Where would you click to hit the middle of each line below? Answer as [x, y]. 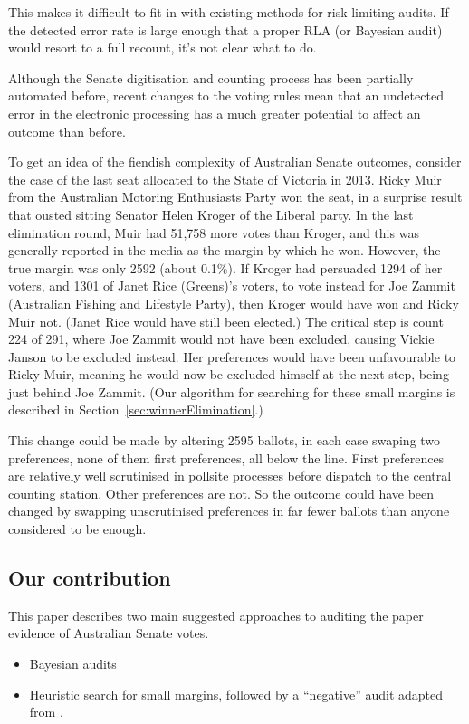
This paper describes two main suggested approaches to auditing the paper [216, 615]
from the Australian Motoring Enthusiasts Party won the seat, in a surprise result [235, 197]
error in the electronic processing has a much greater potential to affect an [215, 113]
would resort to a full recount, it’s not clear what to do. [163, 48]
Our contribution [90, 578]
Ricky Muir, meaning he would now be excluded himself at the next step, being [229, 374]
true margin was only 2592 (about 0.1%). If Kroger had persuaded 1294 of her [225, 267]
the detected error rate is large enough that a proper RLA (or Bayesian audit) [225, 29]
